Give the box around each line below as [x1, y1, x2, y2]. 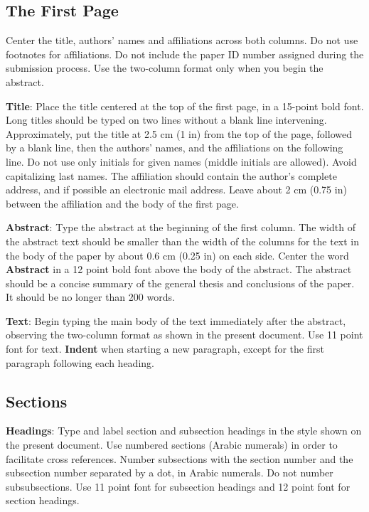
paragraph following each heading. [6, 355, 154, 370]
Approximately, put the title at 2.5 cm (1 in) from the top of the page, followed [6, 126, 352, 141]
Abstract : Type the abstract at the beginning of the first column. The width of [6, 220, 355, 235]
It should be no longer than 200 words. [6, 289, 175, 304]
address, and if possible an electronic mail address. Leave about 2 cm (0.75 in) [6, 182, 347, 197]
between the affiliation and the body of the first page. [6, 196, 239, 210]
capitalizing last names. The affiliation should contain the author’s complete [6, 168, 337, 183]
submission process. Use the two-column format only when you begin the [6, 60, 323, 75]
